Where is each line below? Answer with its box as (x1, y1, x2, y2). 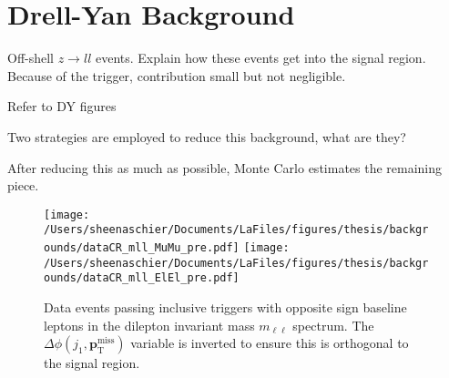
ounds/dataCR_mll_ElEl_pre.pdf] (44, 271, 240, 285)
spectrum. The (292, 315, 374, 334)
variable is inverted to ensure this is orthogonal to (130, 333, 409, 352)
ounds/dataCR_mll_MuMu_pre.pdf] (44, 241, 240, 254)
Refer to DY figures (7, 97, 117, 116)
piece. (7, 176, 39, 195)
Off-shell (7, 48, 55, 67)
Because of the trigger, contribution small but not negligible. (7, 66, 346, 85)
